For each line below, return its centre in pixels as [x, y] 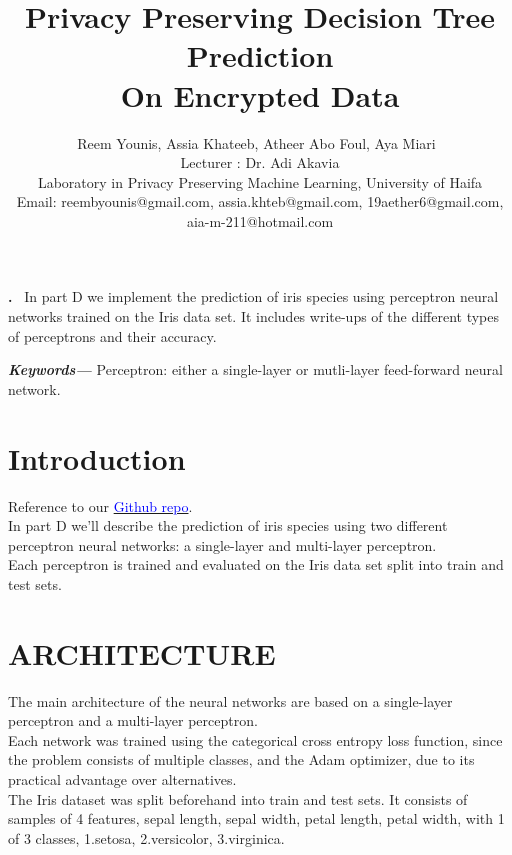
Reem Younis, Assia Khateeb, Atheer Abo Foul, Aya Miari [256, 142]
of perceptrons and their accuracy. [112, 335]
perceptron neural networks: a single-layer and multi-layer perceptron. [222, 544]
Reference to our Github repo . [100, 505]
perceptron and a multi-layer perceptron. [133, 720]
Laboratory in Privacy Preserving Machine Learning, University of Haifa [260, 181]
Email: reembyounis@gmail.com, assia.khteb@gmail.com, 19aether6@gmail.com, [260, 201]
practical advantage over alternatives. [122, 779]
